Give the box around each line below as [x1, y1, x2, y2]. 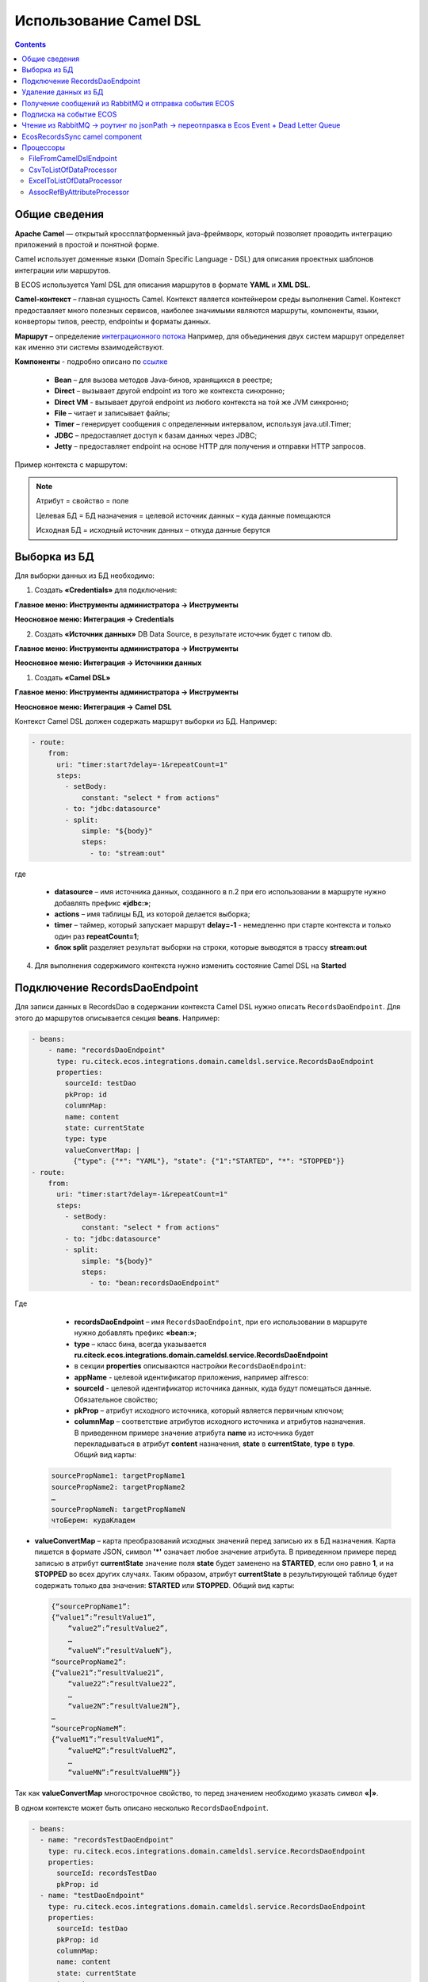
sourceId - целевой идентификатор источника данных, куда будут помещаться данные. [74, 1383, 372, 1393]
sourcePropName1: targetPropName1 [51, 1471, 185, 1480]
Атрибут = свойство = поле [36, 496, 129, 506]
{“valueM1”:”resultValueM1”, [51, 1735, 165, 1744]
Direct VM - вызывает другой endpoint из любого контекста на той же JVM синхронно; [54, 397, 349, 407]
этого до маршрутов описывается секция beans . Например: [14, 1013, 220, 1023]
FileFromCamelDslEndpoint [29, 154, 118, 163]
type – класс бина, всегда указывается [74, 1339, 207, 1349]
